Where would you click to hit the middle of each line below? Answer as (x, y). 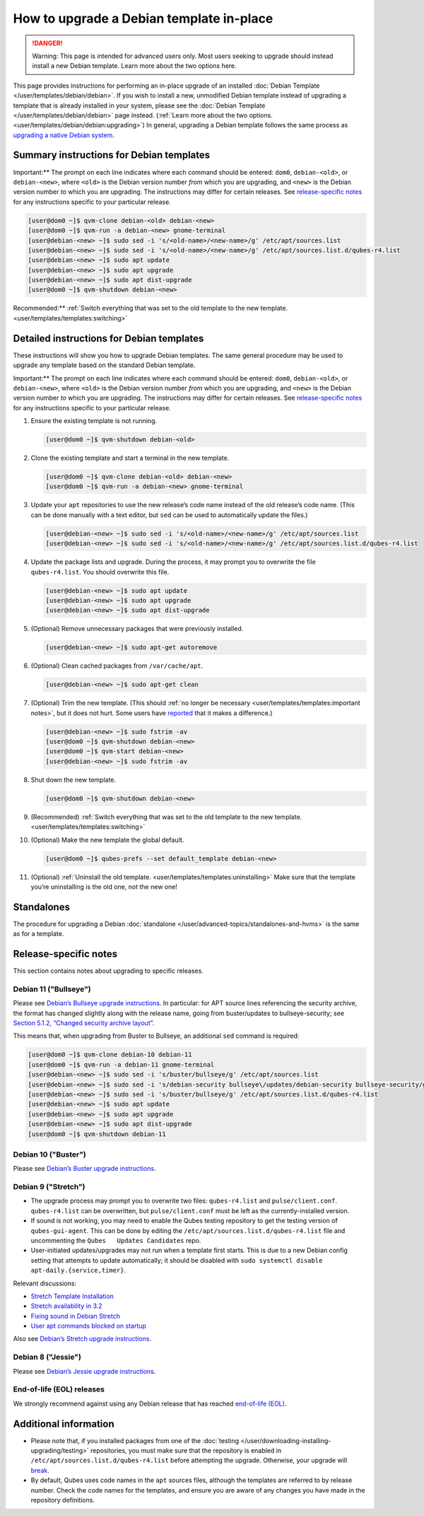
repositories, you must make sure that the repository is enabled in (186, 1451)
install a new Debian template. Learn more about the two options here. (134, 66)
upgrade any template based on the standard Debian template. (104, 365)
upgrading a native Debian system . (64, 135)
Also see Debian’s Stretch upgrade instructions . (82, 1339)
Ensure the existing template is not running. (94, 421)
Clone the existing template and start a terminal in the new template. (130, 458)
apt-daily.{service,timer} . (78, 1271)
